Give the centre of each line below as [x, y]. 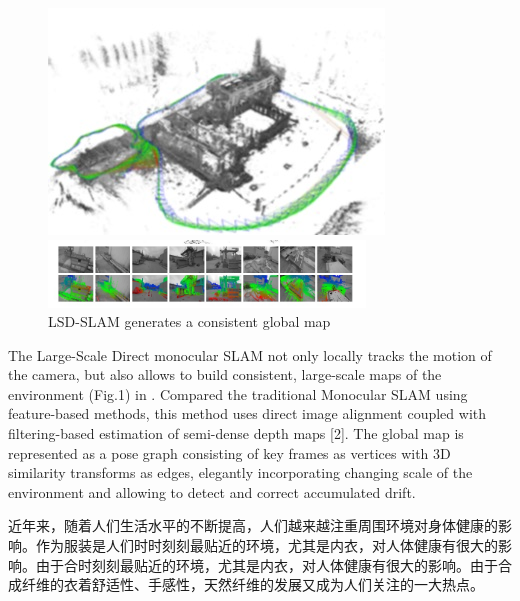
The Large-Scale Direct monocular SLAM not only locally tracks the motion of [250, 354]
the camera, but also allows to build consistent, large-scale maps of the [225, 374]
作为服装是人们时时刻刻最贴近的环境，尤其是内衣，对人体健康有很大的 [266, 545]
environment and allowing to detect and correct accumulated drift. [212, 491]
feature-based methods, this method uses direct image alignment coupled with [247, 413]
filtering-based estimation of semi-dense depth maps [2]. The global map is [236, 433]
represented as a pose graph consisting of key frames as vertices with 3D [229, 452]
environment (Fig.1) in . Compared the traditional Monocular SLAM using [238, 393]
